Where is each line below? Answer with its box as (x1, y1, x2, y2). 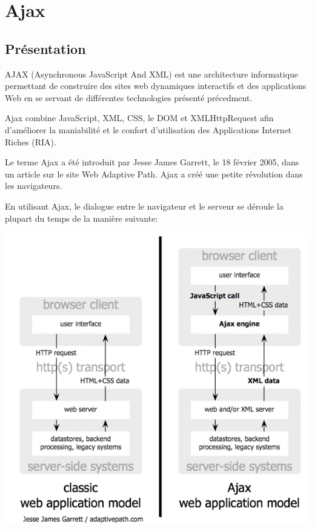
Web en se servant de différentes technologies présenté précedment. (5, 91, 253, 104)
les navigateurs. (5, 179, 62, 192)
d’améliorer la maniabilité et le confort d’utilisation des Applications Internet (5, 123, 292, 136)
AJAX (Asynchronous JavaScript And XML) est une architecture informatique (5, 67, 299, 80)
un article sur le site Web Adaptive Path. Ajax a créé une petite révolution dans (5, 167, 303, 180)
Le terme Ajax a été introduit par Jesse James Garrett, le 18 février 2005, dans (5, 156, 299, 168)
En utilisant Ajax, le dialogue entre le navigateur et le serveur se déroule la (5, 199, 283, 212)
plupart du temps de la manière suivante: (5, 211, 158, 224)
